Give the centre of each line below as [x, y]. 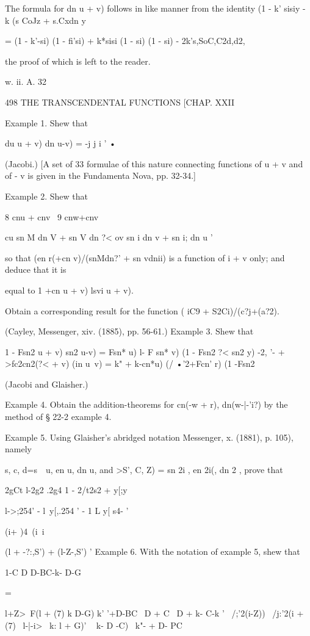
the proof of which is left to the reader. [78, 61]
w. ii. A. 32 [26, 81]
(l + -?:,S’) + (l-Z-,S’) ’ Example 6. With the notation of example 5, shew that [153, 551]
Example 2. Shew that [46, 196]
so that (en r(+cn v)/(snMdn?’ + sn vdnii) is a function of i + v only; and [145, 257]
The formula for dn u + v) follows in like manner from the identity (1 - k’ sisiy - [155, 8]
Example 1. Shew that [46, 122]
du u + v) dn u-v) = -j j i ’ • [61, 143]
